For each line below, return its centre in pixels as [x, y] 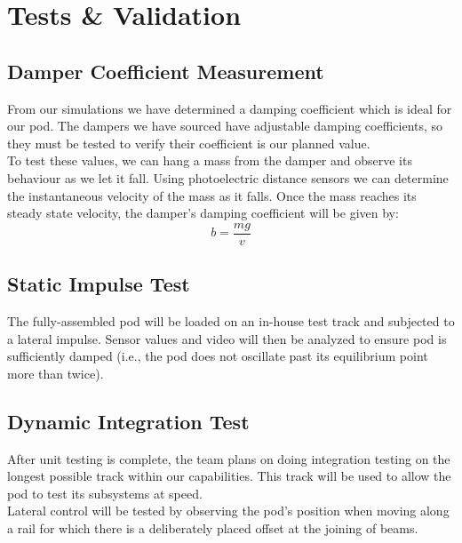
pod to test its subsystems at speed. [105, 493]
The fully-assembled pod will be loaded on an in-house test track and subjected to [231, 321]
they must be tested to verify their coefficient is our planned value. [189, 143]
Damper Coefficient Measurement [166, 71]
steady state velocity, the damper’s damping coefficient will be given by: [203, 213]
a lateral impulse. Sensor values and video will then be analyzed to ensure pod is [227, 338]
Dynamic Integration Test [128, 421]
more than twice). [56, 373]
